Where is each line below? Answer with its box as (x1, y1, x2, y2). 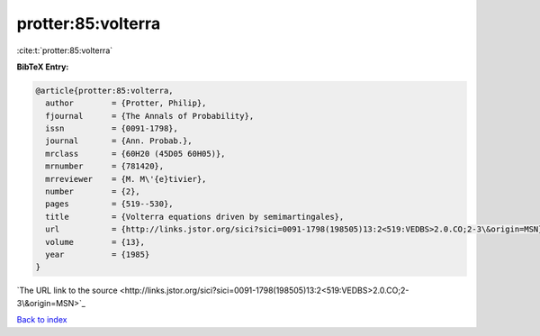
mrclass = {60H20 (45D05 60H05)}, (45, 149, 226, 159)
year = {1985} (45, 250, 150, 259)
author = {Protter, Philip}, (45, 98, 207, 108)
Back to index (16, 314, 67, 325)
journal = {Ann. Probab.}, (45, 136, 193, 146)
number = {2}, (45, 186, 141, 197)
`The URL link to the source (16, 285, 118, 296)
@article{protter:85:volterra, (35, 86, 175, 95)
